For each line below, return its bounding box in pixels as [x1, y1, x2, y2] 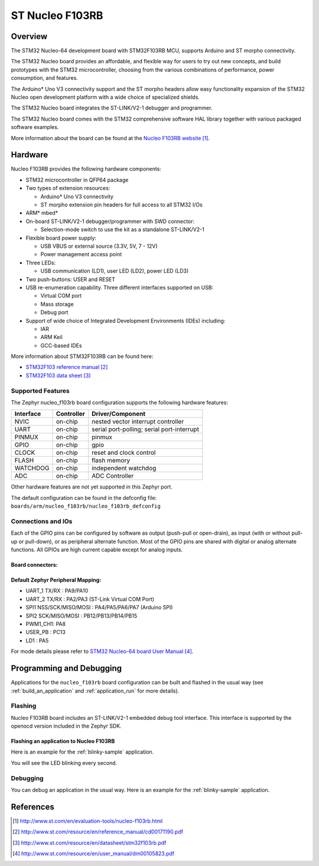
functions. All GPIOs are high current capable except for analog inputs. [11, 546, 183, 553]
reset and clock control [92, 448, 156, 457]
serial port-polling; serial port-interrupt [92, 425, 199, 434]
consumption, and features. [11, 75, 78, 82]
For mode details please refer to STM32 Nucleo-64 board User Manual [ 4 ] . [11, 648, 194, 655]
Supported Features [11, 386, 70, 395]
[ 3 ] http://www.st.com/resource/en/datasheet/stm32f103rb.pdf [12, 839, 167, 846]
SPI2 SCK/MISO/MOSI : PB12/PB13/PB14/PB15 [25, 612, 138, 619]
